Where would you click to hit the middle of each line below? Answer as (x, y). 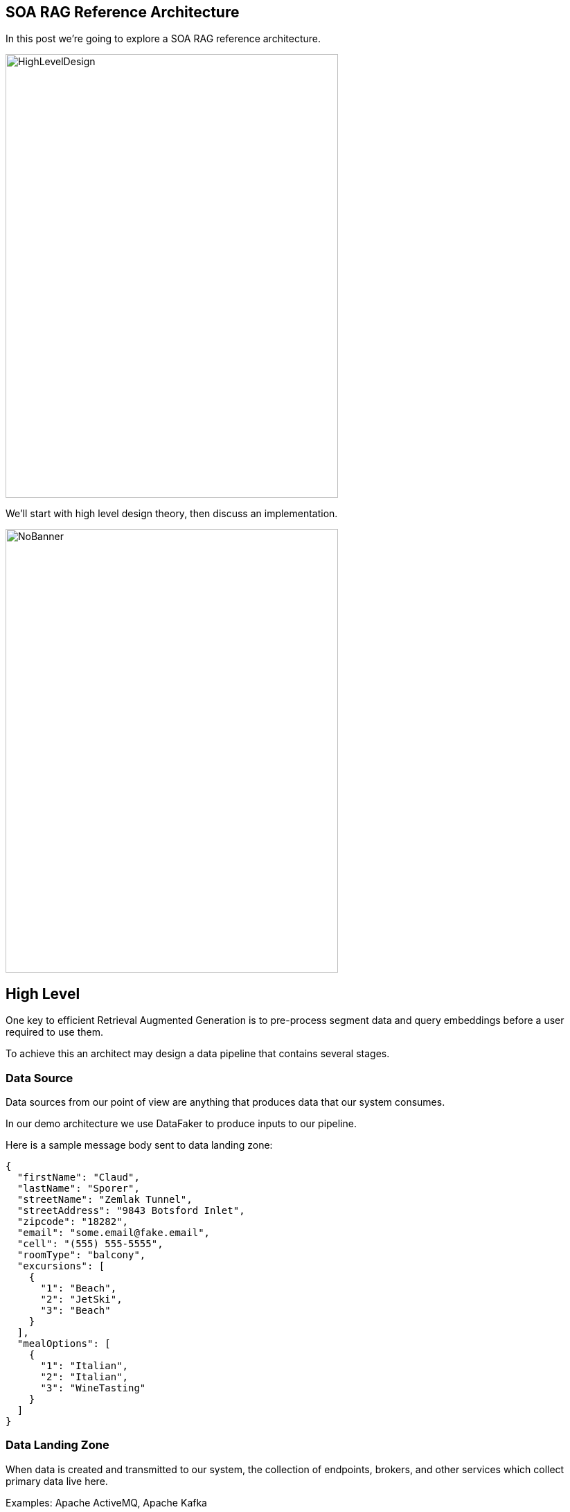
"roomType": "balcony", (81, 1255)
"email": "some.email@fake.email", (114, 1233)
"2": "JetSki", (81, 1300)
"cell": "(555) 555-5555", (90, 1244)
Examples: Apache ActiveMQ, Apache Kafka (106, 1502)
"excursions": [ (61, 1266)
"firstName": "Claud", (78, 1178)
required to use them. (55, 1032)
